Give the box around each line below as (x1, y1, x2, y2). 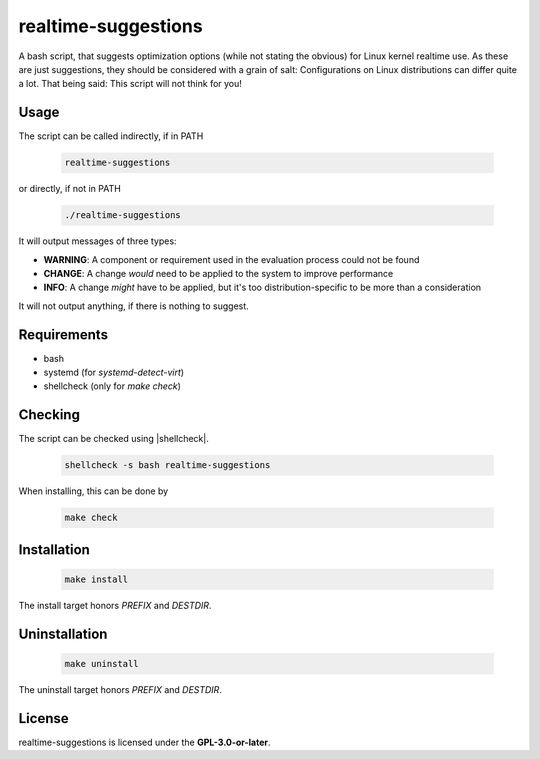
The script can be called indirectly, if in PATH (18, 130, 204, 142)
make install (64, 573, 129, 585)
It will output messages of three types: (18, 235, 177, 247)
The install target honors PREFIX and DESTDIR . (18, 599, 212, 611)
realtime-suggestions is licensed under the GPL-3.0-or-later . (18, 736, 271, 748)
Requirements (18, 326, 109, 343)
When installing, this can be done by (18, 485, 169, 497)
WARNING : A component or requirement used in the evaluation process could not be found (43, 253, 420, 265)
